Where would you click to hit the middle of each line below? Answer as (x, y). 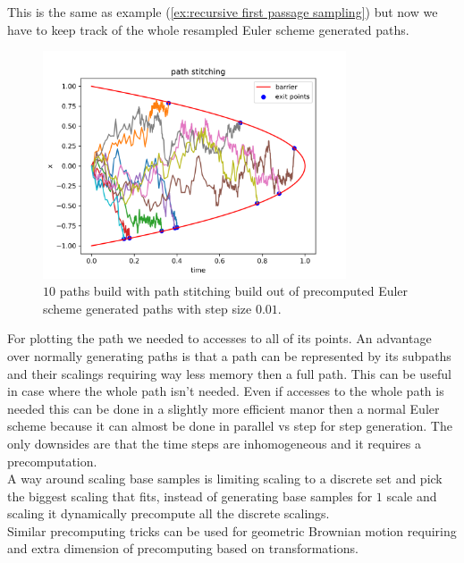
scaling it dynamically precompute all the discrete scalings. (169, 513)
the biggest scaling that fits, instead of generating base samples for (190, 496)
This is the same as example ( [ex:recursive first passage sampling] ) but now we (223, 12)
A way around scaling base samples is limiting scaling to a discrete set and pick (225, 479)
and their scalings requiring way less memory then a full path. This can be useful (229, 373)
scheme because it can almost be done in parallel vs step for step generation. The (230, 426)
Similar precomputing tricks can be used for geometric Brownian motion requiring (232, 530)
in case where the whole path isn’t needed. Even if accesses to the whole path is (226, 391)
